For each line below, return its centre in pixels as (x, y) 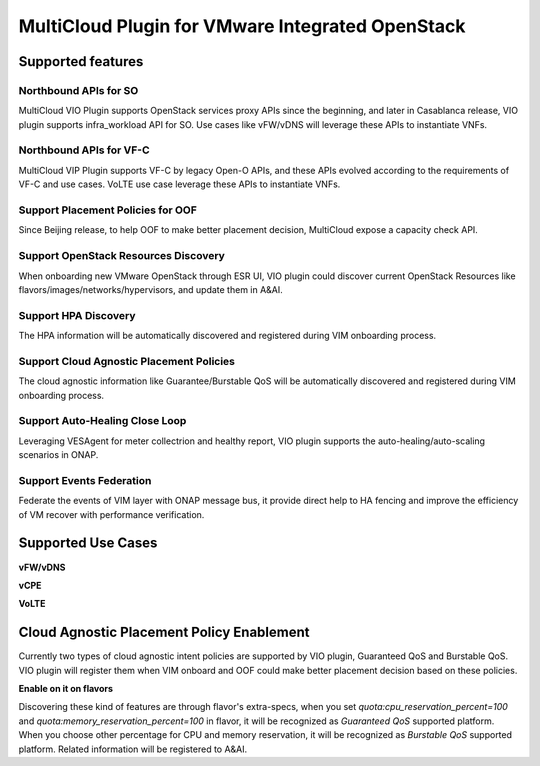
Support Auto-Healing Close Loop (102, 421)
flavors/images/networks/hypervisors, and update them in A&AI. (151, 289)
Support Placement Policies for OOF (107, 210)
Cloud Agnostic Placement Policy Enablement (164, 632)
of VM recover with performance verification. (111, 514)
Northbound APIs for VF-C (84, 150)
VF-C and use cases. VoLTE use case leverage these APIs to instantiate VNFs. (179, 184)
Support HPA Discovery (77, 315)
